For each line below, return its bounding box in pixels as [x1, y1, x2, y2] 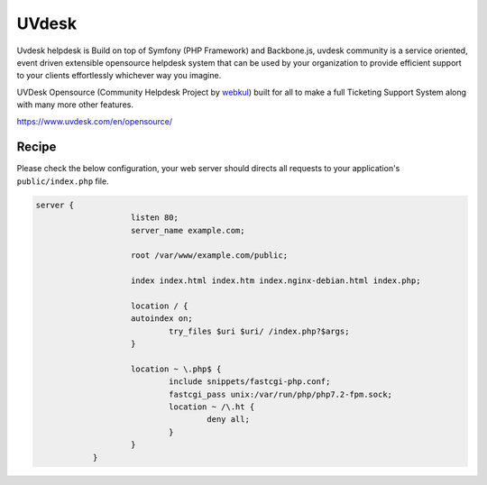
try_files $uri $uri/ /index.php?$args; [168, 325, 350, 336]
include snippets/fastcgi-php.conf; [168, 377, 331, 387]
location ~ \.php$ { [131, 363, 222, 374]
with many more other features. [16, 99, 134, 110]
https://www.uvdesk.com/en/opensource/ [16, 115, 173, 126]
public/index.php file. [16, 176, 109, 187]
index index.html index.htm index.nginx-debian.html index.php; [131, 276, 421, 286]
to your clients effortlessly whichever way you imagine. [16, 70, 222, 81]
